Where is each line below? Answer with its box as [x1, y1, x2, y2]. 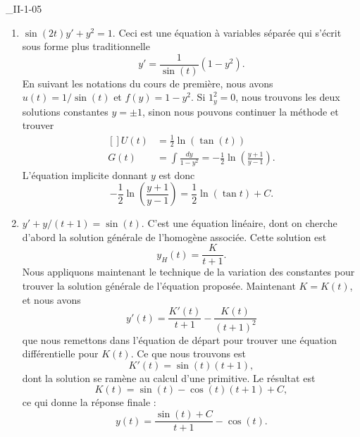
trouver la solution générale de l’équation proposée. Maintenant [22, 278, 296, 293]
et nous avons [22, 292, 81, 307]
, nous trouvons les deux [235, 90, 340, 104]
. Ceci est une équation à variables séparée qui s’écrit [112, 25, 342, 39]
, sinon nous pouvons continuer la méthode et [142, 104, 339, 118]
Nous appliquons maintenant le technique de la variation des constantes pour [22, 264, 355, 279]
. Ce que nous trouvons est [130, 346, 246, 361]
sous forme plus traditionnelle [22, 39, 150, 54]
